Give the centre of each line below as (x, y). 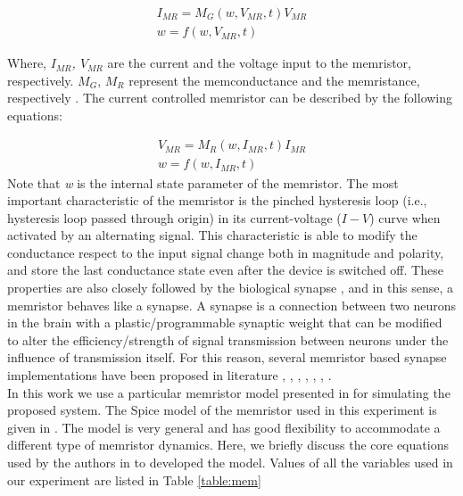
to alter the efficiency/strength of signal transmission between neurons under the (228, 339)
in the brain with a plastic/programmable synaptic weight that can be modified (225, 322)
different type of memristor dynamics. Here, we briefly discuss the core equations (228, 445)
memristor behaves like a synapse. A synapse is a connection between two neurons (232, 305)
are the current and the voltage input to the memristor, (259, 63)
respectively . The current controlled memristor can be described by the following (230, 98)
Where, (27, 63)
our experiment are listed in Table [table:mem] (134, 479)
